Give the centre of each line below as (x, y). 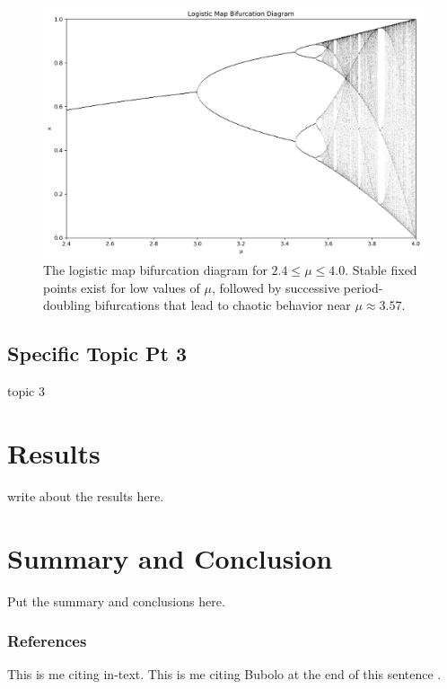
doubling (67, 305)
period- (363, 287)
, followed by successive (276, 287)
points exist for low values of (122, 287)
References (47, 641)
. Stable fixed (381, 270)
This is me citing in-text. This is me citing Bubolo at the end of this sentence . (224, 674)
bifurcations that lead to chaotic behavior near (223, 305)
